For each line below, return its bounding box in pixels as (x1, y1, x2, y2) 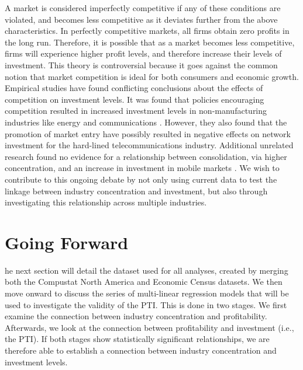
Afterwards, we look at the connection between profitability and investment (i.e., (5, 321, 294, 333)
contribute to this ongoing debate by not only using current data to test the (5, 173, 277, 185)
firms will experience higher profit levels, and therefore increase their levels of (5, 47, 282, 60)
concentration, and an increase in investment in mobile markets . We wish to (5, 162, 280, 174)
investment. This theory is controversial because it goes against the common (5, 58, 278, 71)
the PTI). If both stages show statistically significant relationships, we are (5, 333, 270, 345)
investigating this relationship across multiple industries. (5, 196, 207, 208)
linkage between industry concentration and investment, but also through (5, 184, 268, 197)
